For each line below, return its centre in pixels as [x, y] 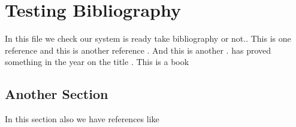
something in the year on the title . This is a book [97, 62]
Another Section [57, 94]
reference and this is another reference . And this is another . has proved [138, 50]
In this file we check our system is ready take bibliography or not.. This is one [148, 38]
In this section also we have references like [82, 119]
